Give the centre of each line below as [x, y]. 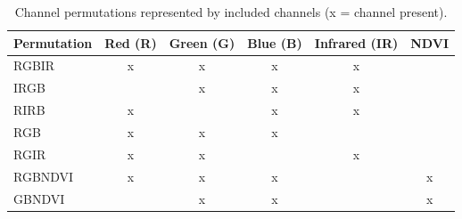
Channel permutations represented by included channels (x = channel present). [231, 12]
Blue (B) [275, 42]
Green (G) [202, 42]
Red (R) [131, 42]
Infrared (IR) [356, 42]
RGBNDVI [44, 176]
